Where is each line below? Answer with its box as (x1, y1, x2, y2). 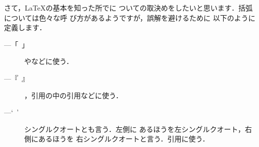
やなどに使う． (24, 56, 73, 66)
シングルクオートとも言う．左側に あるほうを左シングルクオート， (24, 123, 245, 134)
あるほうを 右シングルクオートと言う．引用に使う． (38, 133, 210, 144)
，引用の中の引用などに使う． (24, 90, 123, 100)
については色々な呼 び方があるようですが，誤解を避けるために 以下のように (4, 12, 255, 23)
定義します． (4, 22, 46, 33)
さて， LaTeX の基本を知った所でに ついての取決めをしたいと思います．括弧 (4, 3, 253, 13)
